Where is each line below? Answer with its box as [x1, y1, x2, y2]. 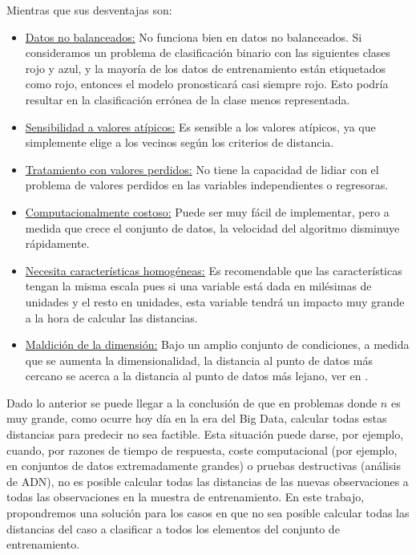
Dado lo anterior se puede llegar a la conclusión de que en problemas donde [6, 394, 378, 411]
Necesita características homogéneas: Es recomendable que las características [25, 261, 402, 278]
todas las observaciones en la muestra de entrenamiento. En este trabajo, [6, 488, 365, 505]
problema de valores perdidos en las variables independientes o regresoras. [25, 176, 389, 193]
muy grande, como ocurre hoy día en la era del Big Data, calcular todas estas [6, 410, 387, 427]
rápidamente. [25, 235, 90, 252]
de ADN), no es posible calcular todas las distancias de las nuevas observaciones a [6, 472, 409, 489]
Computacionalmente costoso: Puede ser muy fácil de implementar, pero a [25, 203, 390, 220]
